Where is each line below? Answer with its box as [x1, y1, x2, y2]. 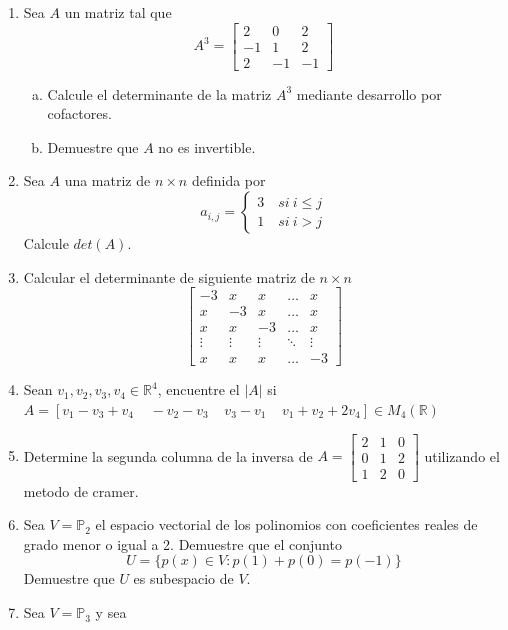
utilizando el [424, 445, 500, 466]
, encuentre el [157, 379, 240, 400]
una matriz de [64, 170, 151, 191]
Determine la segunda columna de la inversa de [23, 445, 313, 466]
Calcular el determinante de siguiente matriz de [23, 266, 315, 287]
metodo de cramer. [23, 480, 139, 501]
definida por [191, 170, 266, 191]
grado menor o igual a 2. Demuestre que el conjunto [23, 533, 342, 554]
